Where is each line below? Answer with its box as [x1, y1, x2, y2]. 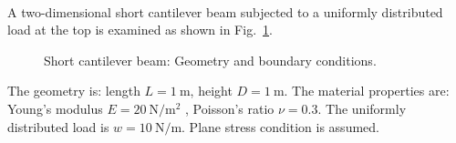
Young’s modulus [7, 98, 103, 117]
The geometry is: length [7, 81, 140, 100]
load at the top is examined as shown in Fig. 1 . [7, 20, 273, 39]
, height [190, 81, 233, 100]
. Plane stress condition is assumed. [181, 117, 379, 136]
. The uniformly [317, 98, 407, 117]
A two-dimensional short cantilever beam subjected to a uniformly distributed [7, 2, 443, 21]
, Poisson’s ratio [185, 98, 275, 117]
